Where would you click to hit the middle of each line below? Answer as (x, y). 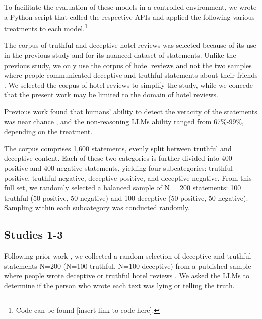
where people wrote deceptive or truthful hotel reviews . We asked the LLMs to (127, 275)
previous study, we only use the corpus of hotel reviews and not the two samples (128, 65)
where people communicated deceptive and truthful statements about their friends (131, 75)
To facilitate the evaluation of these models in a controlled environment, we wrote (130, 7)
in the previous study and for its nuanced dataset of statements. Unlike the (120, 55)
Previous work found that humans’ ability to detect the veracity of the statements (131, 111)
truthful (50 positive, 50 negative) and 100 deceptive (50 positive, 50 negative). (126, 197)
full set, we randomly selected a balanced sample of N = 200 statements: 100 (123, 188)
